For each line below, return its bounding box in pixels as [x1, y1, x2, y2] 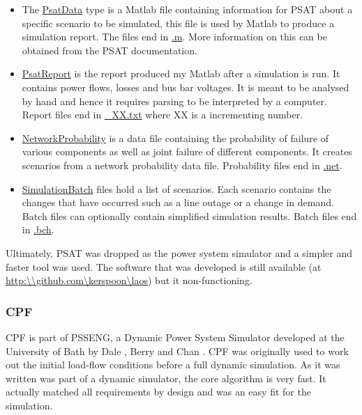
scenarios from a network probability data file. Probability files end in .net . [22, 157, 342, 172]
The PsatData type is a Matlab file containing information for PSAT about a [22, 2, 353, 16]
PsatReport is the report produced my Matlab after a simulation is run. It [22, 66, 340, 81]
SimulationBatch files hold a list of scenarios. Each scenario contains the [22, 181, 331, 196]
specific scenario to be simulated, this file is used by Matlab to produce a [22, 15, 335, 30]
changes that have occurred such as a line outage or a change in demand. [22, 195, 334, 210]
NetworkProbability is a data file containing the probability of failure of [22, 130, 329, 145]
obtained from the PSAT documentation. [22, 42, 197, 57]
